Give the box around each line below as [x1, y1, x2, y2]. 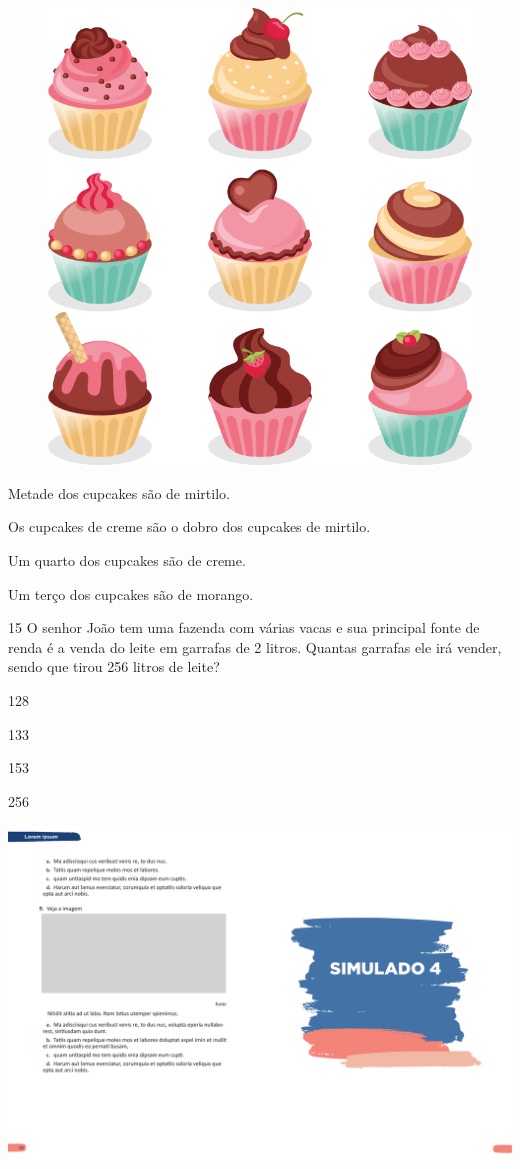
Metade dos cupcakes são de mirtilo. [8, 482, 230, 503]
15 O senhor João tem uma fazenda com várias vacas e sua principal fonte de [8, 617, 480, 638]
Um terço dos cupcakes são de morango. [8, 583, 254, 604]
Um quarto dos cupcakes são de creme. [8, 549, 246, 570]
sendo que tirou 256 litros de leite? [8, 656, 220, 677]
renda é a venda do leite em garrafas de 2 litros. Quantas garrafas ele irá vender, [8, 636, 502, 657]
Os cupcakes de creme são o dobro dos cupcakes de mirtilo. [8, 516, 371, 537]
